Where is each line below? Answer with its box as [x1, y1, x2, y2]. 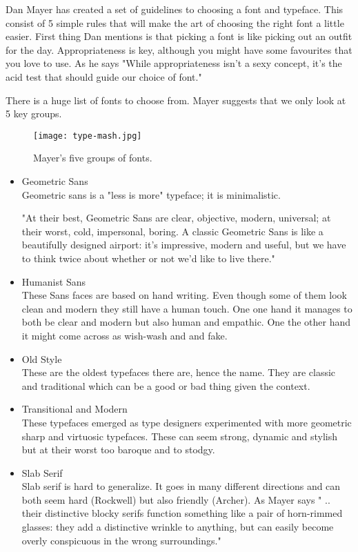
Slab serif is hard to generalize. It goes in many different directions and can [21, 479, 341, 493]
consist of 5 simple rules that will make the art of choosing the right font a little [6, 15, 344, 30]
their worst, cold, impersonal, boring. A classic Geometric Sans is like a [21, 224, 324, 238]
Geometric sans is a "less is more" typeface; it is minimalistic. [21, 187, 281, 201]
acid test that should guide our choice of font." [6, 69, 202, 83]
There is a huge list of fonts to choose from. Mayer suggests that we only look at [6, 92, 346, 107]
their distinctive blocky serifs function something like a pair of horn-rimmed [21, 506, 343, 520]
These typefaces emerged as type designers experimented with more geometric [21, 415, 352, 429]
